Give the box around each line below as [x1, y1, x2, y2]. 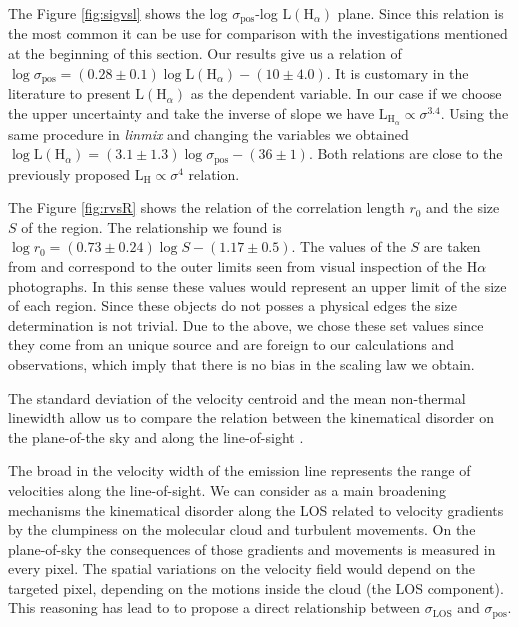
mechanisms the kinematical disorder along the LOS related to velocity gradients [8, 499, 504, 520]
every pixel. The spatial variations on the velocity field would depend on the [8, 558, 475, 579]
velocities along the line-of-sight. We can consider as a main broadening [8, 479, 446, 500]
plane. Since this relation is [337, 3, 504, 23]
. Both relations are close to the [308, 143, 503, 164]
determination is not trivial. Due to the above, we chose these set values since [8, 314, 484, 335]
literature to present [8, 83, 131, 104]
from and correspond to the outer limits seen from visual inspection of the [8, 255, 463, 276]
